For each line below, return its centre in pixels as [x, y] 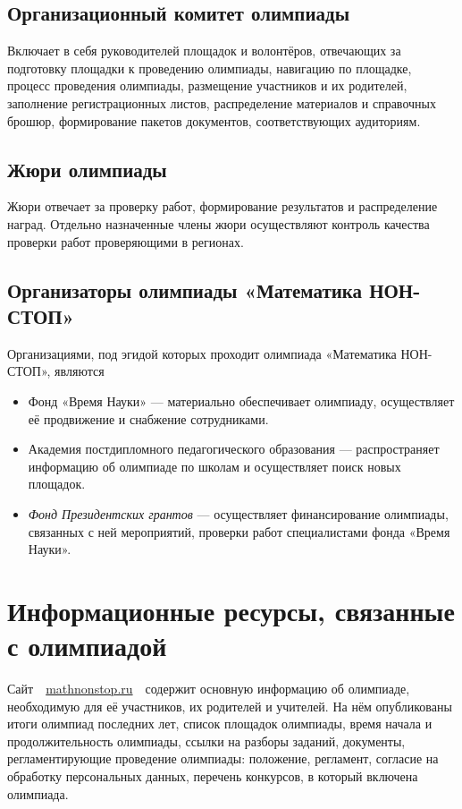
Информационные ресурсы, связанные [231, 610]
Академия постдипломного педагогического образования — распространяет [234, 449]
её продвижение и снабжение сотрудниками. [148, 418]
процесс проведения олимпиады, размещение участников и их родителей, [207, 85]
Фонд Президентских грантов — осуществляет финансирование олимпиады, [238, 513]
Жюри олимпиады [87, 169]
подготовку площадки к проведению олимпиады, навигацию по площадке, [210, 68]
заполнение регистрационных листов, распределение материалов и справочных [222, 102]
